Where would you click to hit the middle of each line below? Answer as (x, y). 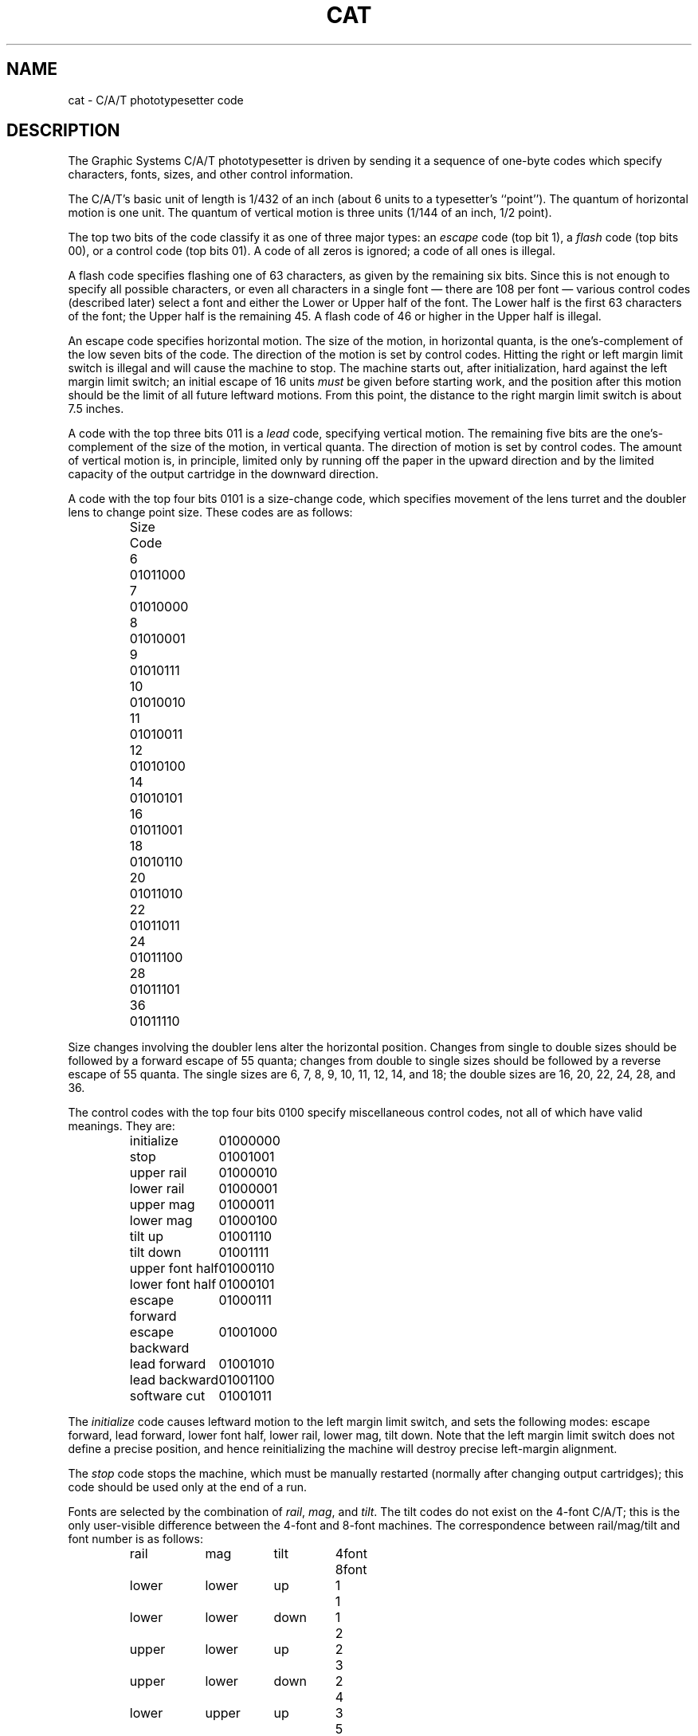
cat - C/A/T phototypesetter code (156, 100)
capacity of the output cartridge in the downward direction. (223, 474)
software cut (167, 1396)
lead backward (174, 1380)
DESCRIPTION (63, 131)
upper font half (174, 1269)
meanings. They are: (122, 1126)
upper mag (162, 1205)
